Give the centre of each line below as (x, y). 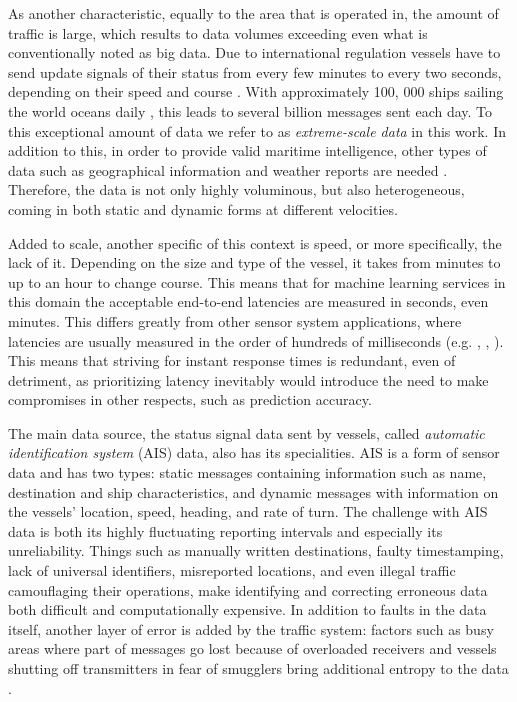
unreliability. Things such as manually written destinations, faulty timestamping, (256, 550)
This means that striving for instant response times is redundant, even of (232, 360)
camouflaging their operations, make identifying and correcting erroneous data (248, 589)
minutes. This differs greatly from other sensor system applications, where (235, 320)
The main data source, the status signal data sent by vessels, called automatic (246, 432)
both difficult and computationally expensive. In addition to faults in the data (247, 609)
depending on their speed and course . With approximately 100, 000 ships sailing (256, 91)
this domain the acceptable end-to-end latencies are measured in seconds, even (248, 301)
